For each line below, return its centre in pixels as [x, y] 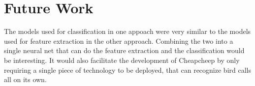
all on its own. [25, 79]
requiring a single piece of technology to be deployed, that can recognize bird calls [127, 70]
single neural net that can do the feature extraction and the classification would [124, 50]
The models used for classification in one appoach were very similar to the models [127, 31]
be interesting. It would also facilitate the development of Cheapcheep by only [122, 60]
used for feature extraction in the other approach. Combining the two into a [119, 41]
